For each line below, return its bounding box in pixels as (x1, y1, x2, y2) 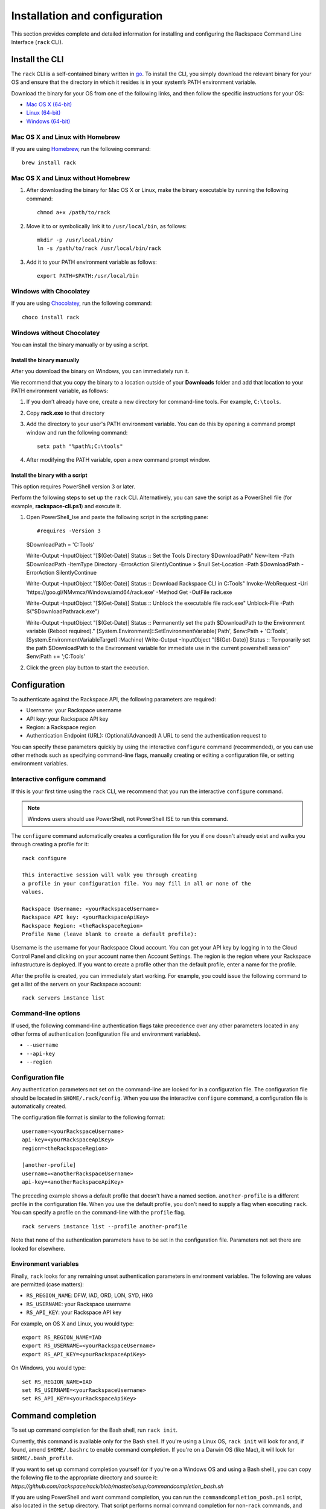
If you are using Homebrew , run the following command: (11, 145, 151, 152)
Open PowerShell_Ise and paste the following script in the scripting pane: (26, 513, 208, 520)
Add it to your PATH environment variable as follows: (26, 258, 157, 266)
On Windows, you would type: (11, 1364, 86, 1371)
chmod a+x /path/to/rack (37, 209, 110, 216)
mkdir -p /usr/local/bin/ (37, 237, 114, 244)
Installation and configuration (11, 9, 163, 22)
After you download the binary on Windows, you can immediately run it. (11, 368, 190, 375)
